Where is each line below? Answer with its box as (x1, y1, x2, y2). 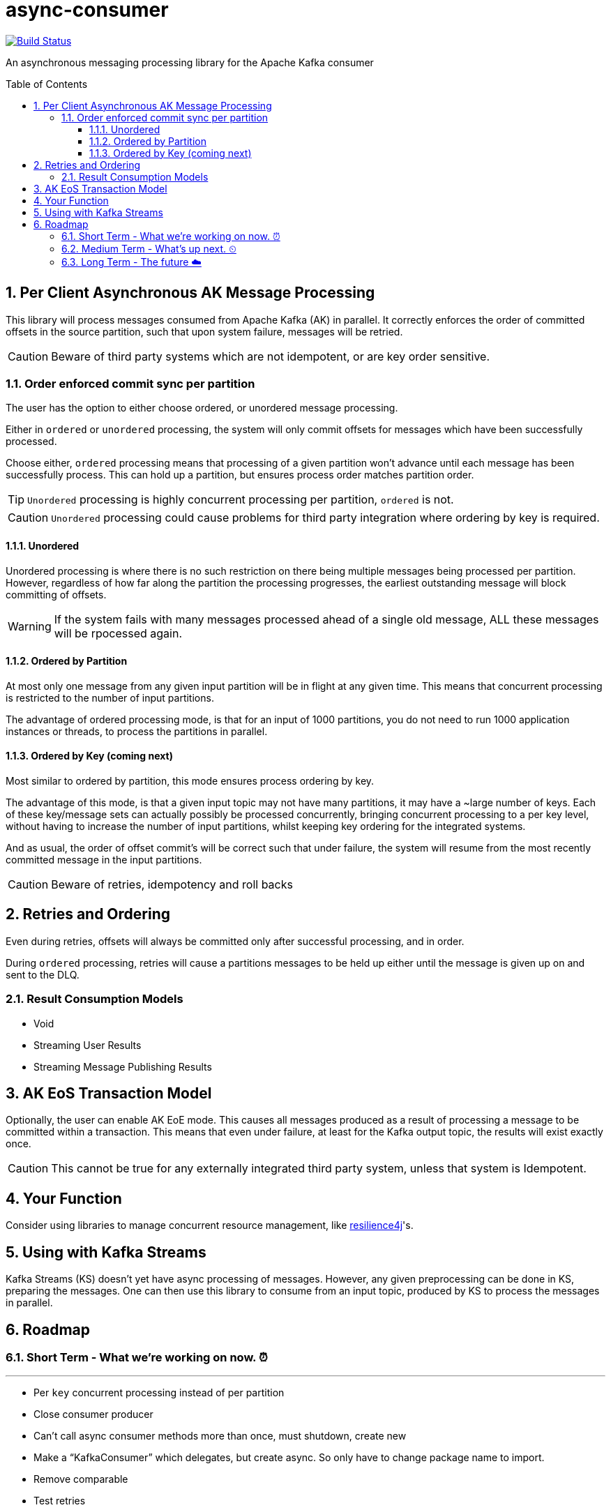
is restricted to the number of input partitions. (6, 691, 214, 704)
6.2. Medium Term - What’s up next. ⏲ (61, 242, 236, 255)
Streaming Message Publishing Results (33, 1060, 212, 1073)
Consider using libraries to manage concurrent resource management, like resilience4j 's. (6, 1219, 414, 1232)
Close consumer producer (33, 1408, 153, 1421)
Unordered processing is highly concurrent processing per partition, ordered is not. (27, 492, 454, 507)
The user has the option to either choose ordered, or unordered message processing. (6, 402, 398, 414)
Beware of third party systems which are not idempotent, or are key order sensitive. (51, 349, 490, 363)
